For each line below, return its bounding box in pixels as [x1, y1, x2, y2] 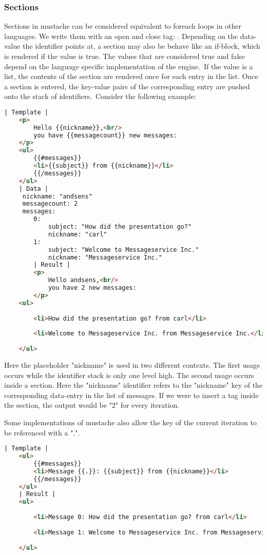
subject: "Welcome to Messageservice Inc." [48, 246, 199, 253]
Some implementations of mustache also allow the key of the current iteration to [4, 417, 257, 427]
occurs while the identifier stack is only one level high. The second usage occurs [4, 369, 254, 380]
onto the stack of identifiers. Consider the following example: [4, 91, 196, 102]
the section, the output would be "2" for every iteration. [4, 400, 180, 410]
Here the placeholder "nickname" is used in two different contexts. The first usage [4, 359, 260, 370]
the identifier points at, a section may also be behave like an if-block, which [23, 41, 260, 51]
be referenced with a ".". [4, 427, 80, 438]
